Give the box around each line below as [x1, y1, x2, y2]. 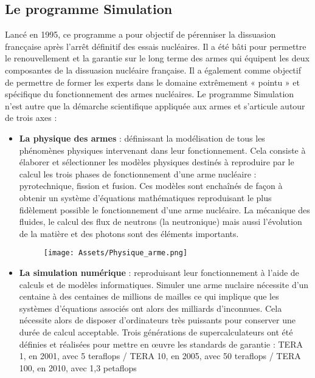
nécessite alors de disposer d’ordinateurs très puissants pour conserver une [19, 314, 296, 326]
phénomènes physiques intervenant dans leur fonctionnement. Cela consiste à [19, 143, 306, 156]
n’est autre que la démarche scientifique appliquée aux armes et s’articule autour [5, 99, 305, 112]
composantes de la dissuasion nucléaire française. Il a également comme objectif [5, 63, 301, 76]
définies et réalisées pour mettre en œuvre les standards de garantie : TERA [19, 337, 303, 350]
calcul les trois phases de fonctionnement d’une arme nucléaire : [19, 167, 257, 180]
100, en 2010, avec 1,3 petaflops [19, 361, 137, 374]
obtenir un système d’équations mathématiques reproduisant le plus [19, 191, 272, 204]
